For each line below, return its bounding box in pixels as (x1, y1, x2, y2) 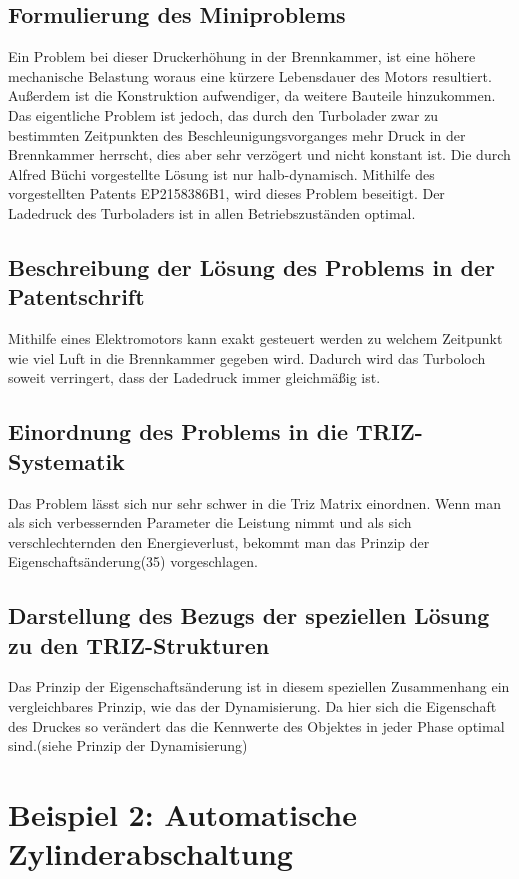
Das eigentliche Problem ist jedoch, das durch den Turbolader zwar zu (8, 104, 439, 125)
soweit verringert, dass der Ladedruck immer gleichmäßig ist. (8, 367, 381, 388)
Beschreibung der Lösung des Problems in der (8, 251, 496, 282)
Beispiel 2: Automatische (8, 794, 357, 835)
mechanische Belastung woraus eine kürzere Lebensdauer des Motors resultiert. (8, 65, 492, 86)
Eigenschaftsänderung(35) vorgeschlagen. (8, 551, 258, 572)
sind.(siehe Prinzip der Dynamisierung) (8, 735, 248, 756)
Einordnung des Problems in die (8, 416, 348, 447)
